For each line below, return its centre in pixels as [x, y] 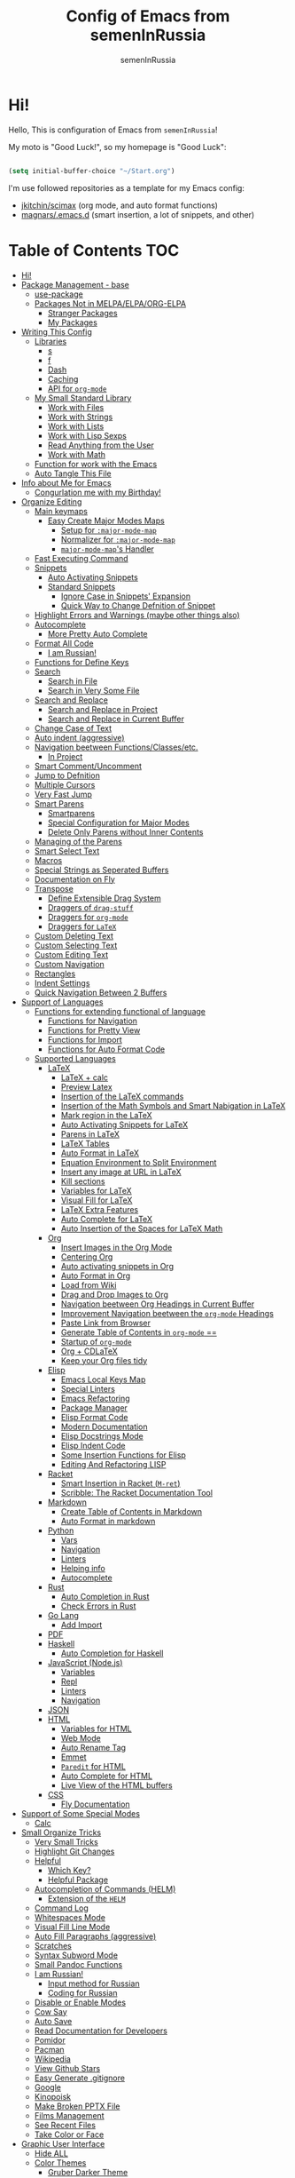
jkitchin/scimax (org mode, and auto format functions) [120, 205]
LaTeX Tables [85, 1143]
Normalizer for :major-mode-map [118, 539]
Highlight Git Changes [74, 1851]
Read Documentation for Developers [101, 2031]
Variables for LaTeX [96, 1190]
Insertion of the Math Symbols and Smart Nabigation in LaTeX [173, 1105]
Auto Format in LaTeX [100, 1153]
